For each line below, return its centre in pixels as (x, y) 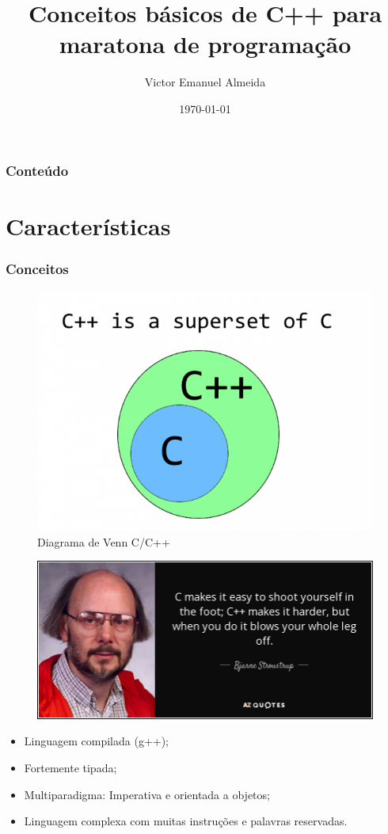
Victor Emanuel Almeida (205, 82)
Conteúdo (37, 170)
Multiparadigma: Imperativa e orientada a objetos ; (147, 794)
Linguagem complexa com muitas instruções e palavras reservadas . (186, 821)
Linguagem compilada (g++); (97, 741)
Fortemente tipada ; (70, 768)
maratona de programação (205, 44)
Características (88, 225)
